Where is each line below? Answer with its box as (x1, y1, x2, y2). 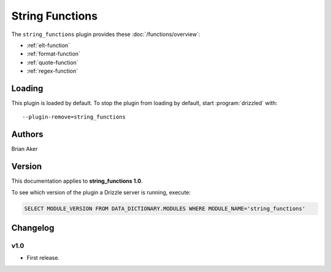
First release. (26, 254, 60, 262)
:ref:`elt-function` (26, 42, 70, 49)
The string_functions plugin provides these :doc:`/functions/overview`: (11, 31, 200, 38)
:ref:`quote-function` (26, 59, 79, 66)
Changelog (11, 223, 55, 233)
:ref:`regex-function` (26, 67, 78, 75)
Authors (11, 129, 44, 140)
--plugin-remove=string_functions (22, 114, 126, 120)
